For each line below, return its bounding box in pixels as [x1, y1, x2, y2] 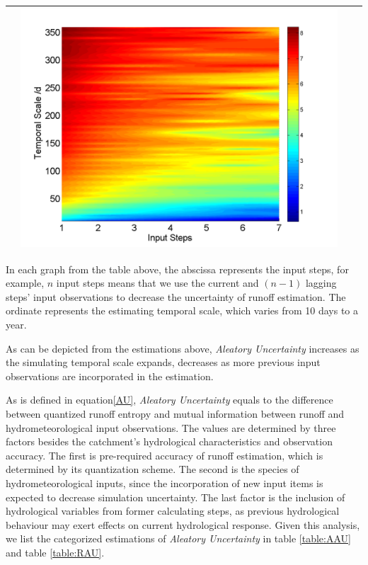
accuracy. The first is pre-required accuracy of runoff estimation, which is [6, 447, 323, 462]
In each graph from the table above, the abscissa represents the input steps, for [6, 261, 349, 276]
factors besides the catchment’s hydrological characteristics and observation [6, 434, 333, 449]
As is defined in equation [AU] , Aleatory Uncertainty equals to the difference [6, 392, 333, 407]
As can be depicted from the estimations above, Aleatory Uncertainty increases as [6, 341, 360, 355]
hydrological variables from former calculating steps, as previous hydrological [6, 503, 340, 518]
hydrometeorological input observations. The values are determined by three [6, 420, 336, 435]
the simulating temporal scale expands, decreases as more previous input [6, 355, 321, 370]
